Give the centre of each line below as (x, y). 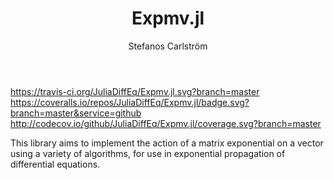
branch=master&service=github (76, 113)
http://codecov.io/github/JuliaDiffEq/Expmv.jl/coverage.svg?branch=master (166, 123)
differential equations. (55, 164)
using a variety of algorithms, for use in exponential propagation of (148, 153)
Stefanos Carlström (168, 46)
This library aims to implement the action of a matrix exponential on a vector (167, 143)
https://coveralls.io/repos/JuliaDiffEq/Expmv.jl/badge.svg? (130, 102)
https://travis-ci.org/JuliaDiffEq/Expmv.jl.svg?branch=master (135, 91)
